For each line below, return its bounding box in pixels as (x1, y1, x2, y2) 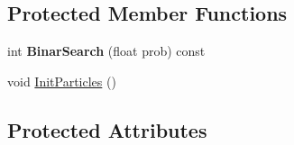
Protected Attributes (7, 115, 207, 143)
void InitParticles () (7, 71, 116, 90)
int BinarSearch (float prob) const (7, 41, 206, 60)
